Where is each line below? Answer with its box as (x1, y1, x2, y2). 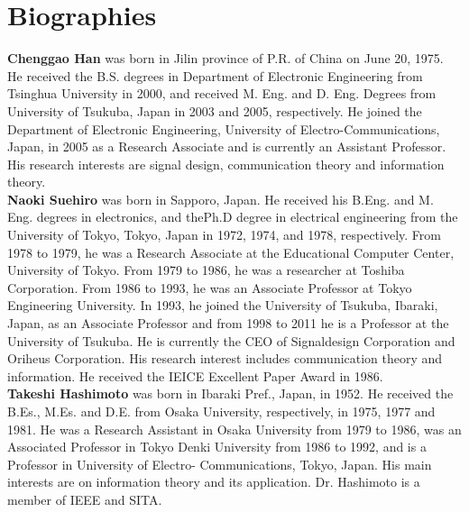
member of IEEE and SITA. (7, 489, 162, 508)
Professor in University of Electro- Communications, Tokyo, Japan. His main (7, 454, 432, 473)
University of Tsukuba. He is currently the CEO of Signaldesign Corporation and (7, 331, 455, 350)
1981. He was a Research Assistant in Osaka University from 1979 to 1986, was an (7, 419, 462, 438)
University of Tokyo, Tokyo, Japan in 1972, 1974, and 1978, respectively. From (7, 225, 441, 244)
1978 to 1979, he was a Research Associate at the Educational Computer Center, (7, 242, 455, 261)
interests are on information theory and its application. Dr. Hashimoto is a (7, 472, 420, 491)
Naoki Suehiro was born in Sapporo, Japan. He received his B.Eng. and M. (7, 189, 434, 208)
